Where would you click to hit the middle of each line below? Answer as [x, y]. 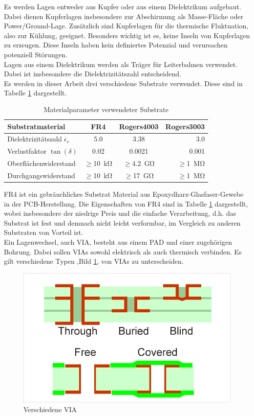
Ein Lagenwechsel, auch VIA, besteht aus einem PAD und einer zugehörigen [118, 242]
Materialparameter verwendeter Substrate [106, 109]
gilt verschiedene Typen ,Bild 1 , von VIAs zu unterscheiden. [94, 261]
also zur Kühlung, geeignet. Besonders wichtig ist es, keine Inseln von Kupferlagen [127, 35]
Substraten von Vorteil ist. [44, 232]
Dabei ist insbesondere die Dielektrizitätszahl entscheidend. [93, 74]
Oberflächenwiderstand [42, 163]
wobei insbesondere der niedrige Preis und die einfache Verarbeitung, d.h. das [120, 213]
